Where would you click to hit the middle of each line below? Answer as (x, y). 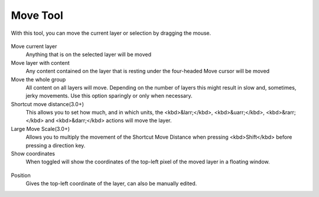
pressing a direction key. (56, 145)
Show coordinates (33, 154)
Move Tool (37, 15)
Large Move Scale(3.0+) (40, 129)
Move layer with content (40, 63)
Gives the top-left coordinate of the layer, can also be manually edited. (111, 183)
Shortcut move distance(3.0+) (48, 104)
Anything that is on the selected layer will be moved (89, 55)
